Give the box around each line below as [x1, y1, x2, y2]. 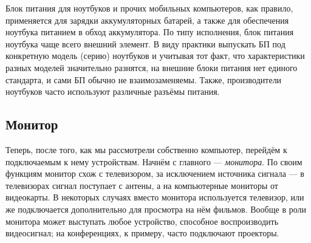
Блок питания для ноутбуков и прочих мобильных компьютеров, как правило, [5, 2, 293, 14]
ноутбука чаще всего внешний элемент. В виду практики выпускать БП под [5, 37, 285, 50]
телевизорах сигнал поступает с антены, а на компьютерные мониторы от [5, 179, 278, 191]
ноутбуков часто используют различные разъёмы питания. [5, 85, 220, 98]
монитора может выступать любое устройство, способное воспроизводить [5, 214, 279, 227]
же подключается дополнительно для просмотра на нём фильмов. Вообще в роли [5, 202, 306, 215]
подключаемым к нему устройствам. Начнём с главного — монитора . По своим [5, 155, 302, 168]
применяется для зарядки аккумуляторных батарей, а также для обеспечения [5, 13, 289, 26]
